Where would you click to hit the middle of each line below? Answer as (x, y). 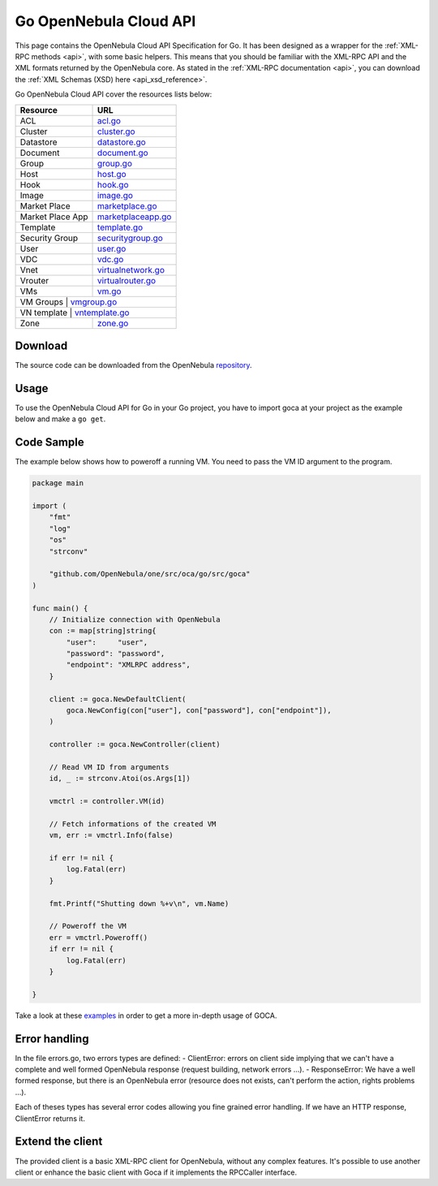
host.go (112, 174)
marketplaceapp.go (135, 217)
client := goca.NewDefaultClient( (118, 699)
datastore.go (122, 142)
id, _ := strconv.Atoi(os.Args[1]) (120, 778)
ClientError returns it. (50, 1118)
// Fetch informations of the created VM (133, 824)
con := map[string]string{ (103, 631)
